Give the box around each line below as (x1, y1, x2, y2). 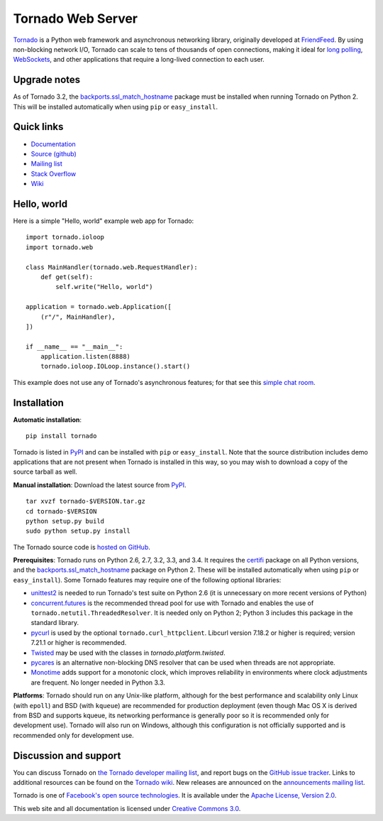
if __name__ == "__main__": (26, 342, 123, 351)
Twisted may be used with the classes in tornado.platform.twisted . (30, 648, 226, 657)
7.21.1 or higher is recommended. (30, 638, 127, 647)
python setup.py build (26, 517, 105, 525)
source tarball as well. (13, 467, 77, 476)
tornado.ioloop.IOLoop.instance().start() (40, 362, 191, 371)
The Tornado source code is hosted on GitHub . (13, 543, 150, 551)
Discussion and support (13, 749, 121, 761)
